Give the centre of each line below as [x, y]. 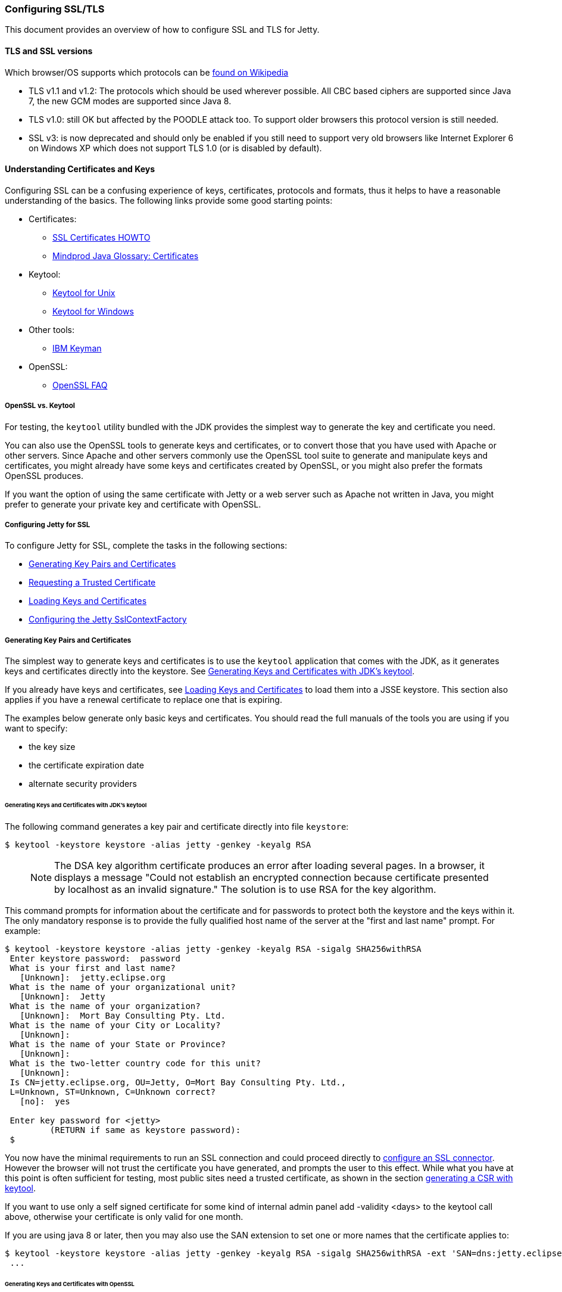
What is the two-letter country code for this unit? [135, 1063]
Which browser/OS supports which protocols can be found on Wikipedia [147, 72]
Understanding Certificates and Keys [80, 169]
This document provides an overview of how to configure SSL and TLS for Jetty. [162, 30]
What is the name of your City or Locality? [115, 1025]
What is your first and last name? [93, 968]
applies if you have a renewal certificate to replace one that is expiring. [143, 700]
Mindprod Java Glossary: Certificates [126, 256]
